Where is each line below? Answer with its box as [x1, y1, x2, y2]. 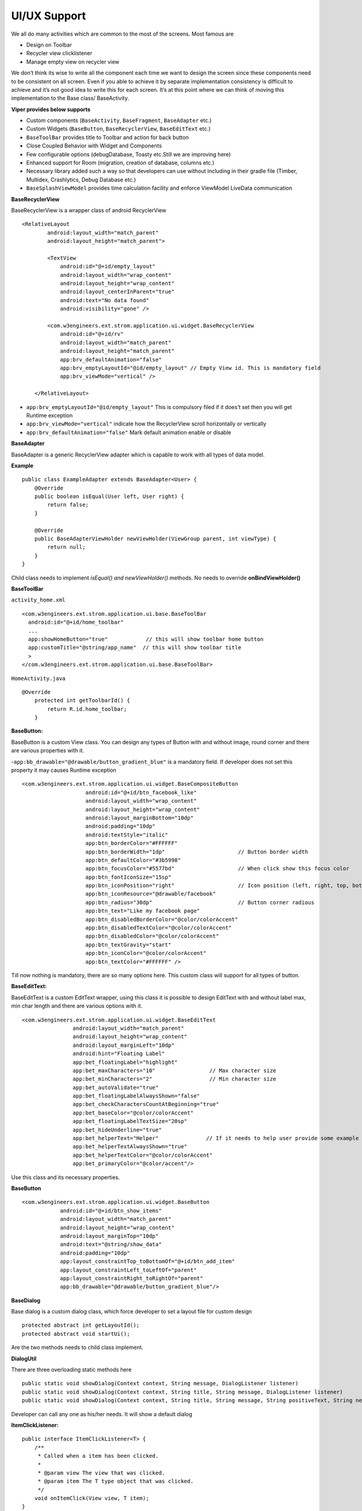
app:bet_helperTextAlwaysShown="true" [72, 1143, 188, 1150]
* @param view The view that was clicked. [37, 1469, 165, 1476]
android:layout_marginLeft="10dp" [72, 1041, 175, 1049]
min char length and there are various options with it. [11, 1002, 143, 1009]
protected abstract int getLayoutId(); [22, 1322, 140, 1329]
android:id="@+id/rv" [60, 331, 124, 338]
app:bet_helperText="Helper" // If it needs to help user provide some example [72, 1135, 359, 1142]
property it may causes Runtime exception [11, 766, 117, 774]
